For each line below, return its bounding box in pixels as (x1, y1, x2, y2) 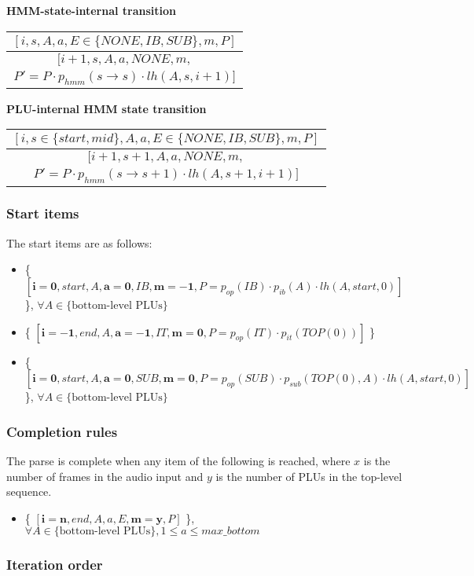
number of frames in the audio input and (6, 468, 204, 484)
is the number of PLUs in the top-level (215, 468, 402, 484)
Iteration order (6, 555, 103, 574)
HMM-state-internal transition (6, 2, 177, 18)
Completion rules (6, 421, 118, 441)
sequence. (6, 483, 52, 500)
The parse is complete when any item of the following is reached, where (6, 452, 351, 468)
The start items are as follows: (6, 234, 152, 251)
